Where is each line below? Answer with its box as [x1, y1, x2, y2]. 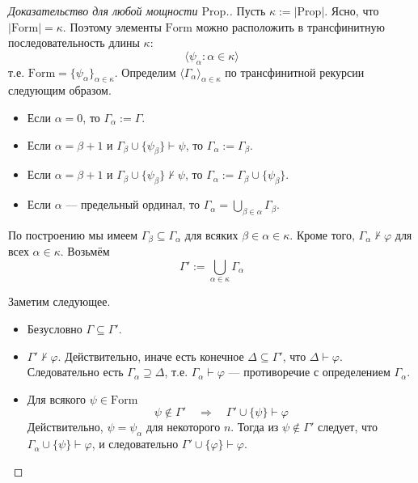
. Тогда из [230, 418, 279, 435]
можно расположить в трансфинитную [196, 18, 385, 35]
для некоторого [146, 418, 221, 435]
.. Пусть [226, 2, 266, 19]
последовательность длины [8, 34, 140, 51]
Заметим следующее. [8, 293, 111, 310]
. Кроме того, [289, 226, 355, 243]
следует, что [317, 418, 378, 435]
